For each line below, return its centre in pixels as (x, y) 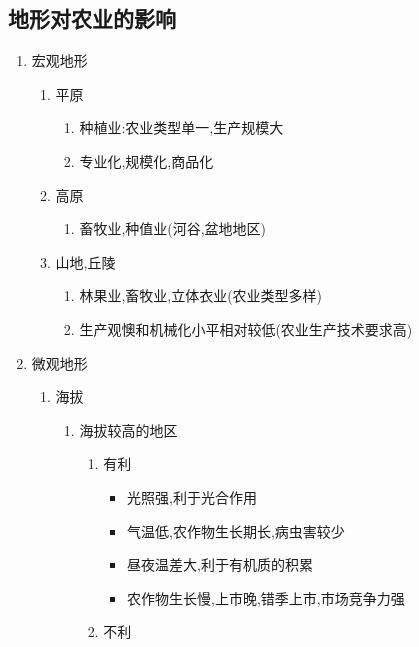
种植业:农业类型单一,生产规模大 (181, 127)
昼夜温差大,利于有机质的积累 (219, 564)
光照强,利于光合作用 (191, 496)
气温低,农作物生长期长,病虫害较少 (235, 530)
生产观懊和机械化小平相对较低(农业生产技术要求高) (246, 328)
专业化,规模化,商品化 (146, 160)
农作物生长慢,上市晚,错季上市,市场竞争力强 (265, 597)
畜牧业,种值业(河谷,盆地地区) (173, 228)
